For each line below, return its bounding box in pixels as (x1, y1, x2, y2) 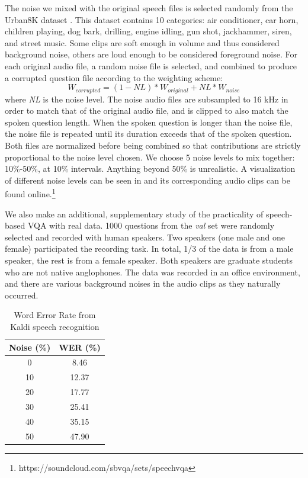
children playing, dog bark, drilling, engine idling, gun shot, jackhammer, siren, (5, 25, 292, 37)
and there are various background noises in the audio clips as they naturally (5, 277, 281, 290)
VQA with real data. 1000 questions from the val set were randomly (27, 219, 275, 232)
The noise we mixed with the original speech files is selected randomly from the (5, 2, 293, 14)
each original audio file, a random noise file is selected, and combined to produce (5, 59, 297, 72)
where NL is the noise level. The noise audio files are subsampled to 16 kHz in (5, 92, 288, 105)
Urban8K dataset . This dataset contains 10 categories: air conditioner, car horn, (5, 13, 299, 25)
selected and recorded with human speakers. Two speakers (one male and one (5, 230, 285, 243)
